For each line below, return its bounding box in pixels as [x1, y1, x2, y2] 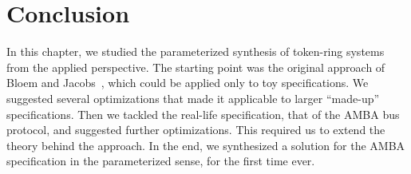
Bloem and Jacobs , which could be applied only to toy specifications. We [6, 74, 369, 91]
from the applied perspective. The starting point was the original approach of [6, 58, 385, 75]
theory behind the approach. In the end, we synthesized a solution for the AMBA [6, 136, 405, 153]
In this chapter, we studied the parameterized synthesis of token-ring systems [6, 43, 385, 60]
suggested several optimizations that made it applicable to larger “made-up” [6, 89, 380, 106]
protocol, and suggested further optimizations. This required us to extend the [6, 121, 385, 138]
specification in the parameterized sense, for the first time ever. [6, 152, 315, 169]
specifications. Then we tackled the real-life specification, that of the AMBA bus [6, 105, 400, 122]
